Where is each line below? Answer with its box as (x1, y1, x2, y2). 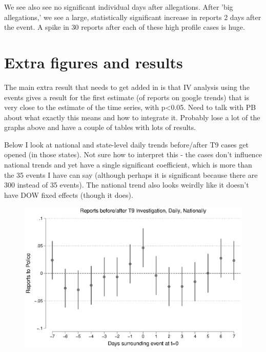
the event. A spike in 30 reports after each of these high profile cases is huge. (4, 22, 245, 32)
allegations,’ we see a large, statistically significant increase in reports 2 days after (4, 11, 261, 22)
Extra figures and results (4, 51, 183, 72)
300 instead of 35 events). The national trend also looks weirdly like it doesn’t (4, 179, 249, 190)
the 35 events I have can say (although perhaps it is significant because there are (4, 169, 258, 180)
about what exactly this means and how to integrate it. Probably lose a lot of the (4, 112, 260, 122)
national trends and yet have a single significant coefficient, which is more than (4, 159, 252, 170)
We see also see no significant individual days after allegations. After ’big (4, 2, 233, 12)
